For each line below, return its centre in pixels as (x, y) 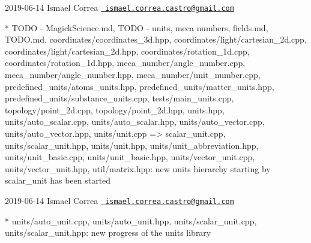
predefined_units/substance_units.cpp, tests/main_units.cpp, (119, 98)
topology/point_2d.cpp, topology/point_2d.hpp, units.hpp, (115, 109)
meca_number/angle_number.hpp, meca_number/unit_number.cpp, (133, 75)
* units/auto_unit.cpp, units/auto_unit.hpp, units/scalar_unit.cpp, (131, 220)
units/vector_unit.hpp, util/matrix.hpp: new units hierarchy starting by (138, 168)
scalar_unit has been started (58, 180)
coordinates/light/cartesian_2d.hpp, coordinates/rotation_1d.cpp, (127, 51)
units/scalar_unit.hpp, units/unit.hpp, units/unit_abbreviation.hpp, (132, 145)
